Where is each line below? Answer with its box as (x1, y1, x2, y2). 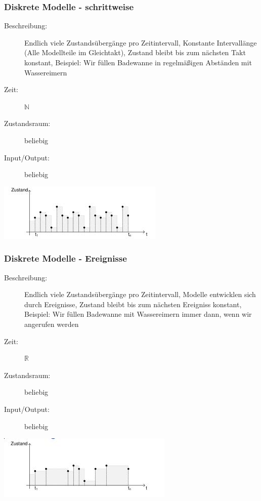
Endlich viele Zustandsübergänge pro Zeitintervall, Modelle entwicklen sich (24, 289, 256, 300)
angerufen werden (24, 318, 79, 329)
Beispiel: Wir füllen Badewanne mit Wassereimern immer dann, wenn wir (24, 309, 252, 319)
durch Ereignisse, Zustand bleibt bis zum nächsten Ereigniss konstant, (24, 299, 242, 309)
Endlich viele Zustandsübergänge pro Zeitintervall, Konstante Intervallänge (24, 37, 257, 48)
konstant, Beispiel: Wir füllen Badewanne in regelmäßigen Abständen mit (24, 57, 252, 67)
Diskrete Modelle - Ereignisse (4, 252, 127, 265)
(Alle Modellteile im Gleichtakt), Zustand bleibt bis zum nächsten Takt (24, 47, 246, 58)
